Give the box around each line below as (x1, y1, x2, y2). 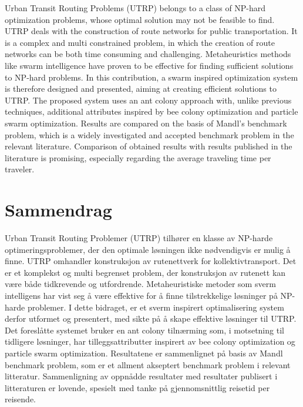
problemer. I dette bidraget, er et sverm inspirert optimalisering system (27, 301, 284, 313)
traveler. (5, 163, 35, 175)
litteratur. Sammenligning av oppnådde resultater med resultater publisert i (5, 370, 278, 382)
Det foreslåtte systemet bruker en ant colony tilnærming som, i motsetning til (5, 323, 284, 336)
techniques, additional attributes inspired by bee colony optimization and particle (5, 105, 298, 118)
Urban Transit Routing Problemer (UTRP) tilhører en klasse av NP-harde (5, 232, 273, 244)
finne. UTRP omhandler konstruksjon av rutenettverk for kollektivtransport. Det (5, 255, 297, 267)
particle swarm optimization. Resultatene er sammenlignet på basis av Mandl (5, 346, 283, 359)
